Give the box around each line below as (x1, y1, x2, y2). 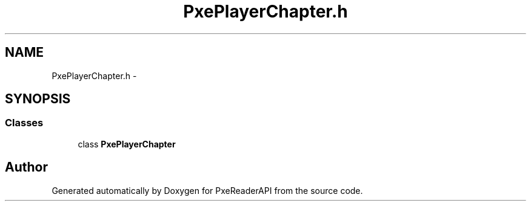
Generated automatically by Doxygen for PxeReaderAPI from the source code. (52, 185, 363, 196)
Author (5, 159, 48, 175)
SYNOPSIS (5, 91, 71, 107)
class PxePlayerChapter (78, 138, 176, 149)
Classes (5, 117, 44, 129)
